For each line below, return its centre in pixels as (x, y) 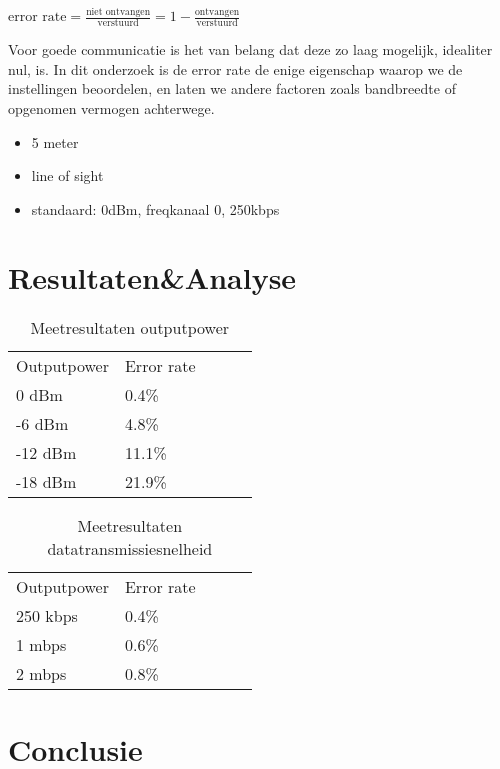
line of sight (67, 175)
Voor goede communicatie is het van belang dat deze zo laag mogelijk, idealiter (250, 49)
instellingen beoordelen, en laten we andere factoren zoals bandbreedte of (232, 88)
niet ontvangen (118, 12)
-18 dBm (46, 482)
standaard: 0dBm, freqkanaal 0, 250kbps (155, 208)
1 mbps (41, 645)
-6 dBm (42, 424)
